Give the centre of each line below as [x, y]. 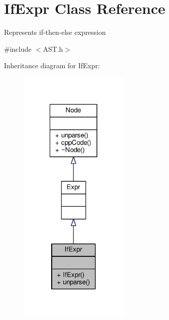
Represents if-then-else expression [55, 32]
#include [18, 49]
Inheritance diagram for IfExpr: [52, 65]
